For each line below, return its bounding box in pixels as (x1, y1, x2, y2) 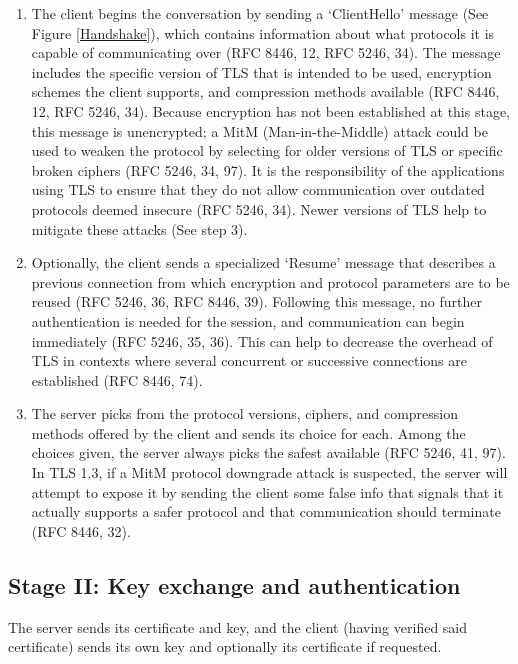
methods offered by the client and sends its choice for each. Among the (31, 422, 466, 443)
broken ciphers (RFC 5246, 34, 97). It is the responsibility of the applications (31, 159, 505, 180)
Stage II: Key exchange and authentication (8, 569, 461, 600)
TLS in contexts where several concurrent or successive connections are (31, 350, 467, 371)
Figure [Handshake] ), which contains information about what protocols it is (31, 22, 495, 43)
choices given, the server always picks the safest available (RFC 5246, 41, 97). (31, 442, 506, 463)
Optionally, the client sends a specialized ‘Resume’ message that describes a (31, 252, 496, 273)
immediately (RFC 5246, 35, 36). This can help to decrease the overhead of (31, 330, 493, 351)
